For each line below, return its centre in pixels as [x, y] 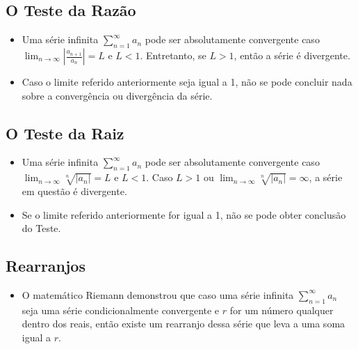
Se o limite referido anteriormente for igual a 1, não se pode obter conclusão [184, 214]
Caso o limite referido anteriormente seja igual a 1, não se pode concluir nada [187, 82]
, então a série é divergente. [292, 55]
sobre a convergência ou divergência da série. [117, 95]
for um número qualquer [282, 310]
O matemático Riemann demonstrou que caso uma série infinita [158, 294]
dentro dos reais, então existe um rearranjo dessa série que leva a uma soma [184, 324]
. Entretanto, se [173, 55]
